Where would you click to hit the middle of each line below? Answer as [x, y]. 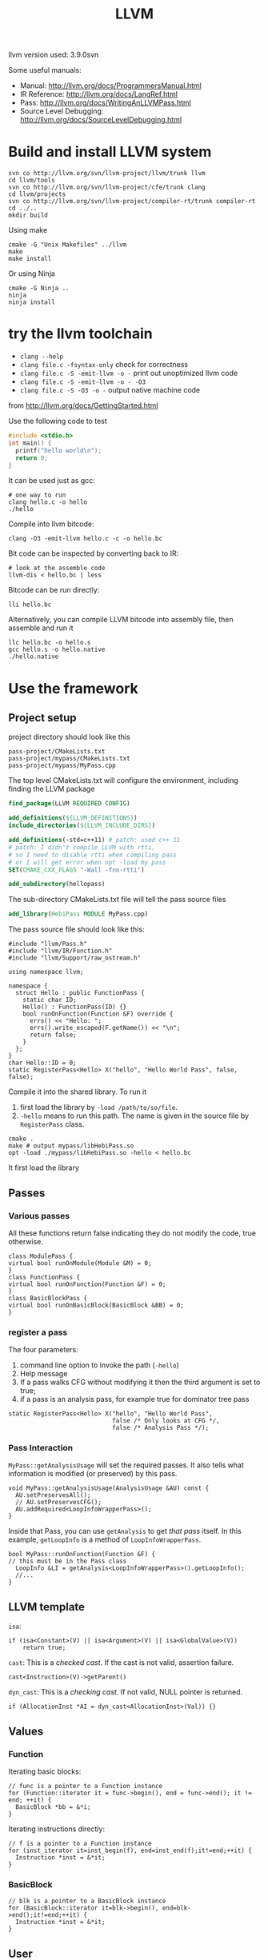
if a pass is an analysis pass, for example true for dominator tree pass [134, 1399]
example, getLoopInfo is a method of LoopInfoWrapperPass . [105, 1539]
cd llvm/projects [37, 194]
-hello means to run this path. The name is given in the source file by [134, 1116]
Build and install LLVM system [110, 152]
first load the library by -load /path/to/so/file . [99, 1108]
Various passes [39, 1216]
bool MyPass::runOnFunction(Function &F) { [82, 1555]
